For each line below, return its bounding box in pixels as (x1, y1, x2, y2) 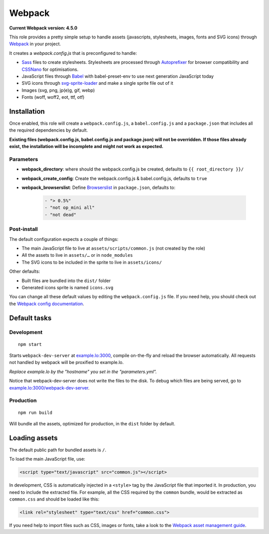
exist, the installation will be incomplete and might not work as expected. (9, 144, 164, 150)
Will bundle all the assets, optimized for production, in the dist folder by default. (9, 420, 175, 426)
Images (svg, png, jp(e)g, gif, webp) (21, 87, 95, 93)
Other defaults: (9, 268, 40, 274)
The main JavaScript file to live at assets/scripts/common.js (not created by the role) (21, 245, 205, 251)
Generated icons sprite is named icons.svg (21, 284, 114, 290)
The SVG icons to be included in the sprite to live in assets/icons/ (21, 259, 162, 265)
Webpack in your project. (9, 41, 61, 47)
